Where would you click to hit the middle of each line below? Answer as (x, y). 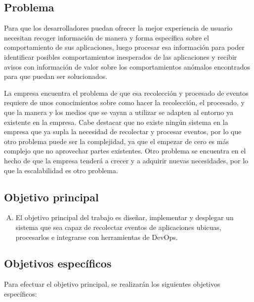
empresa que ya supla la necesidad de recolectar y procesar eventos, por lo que (123, 132)
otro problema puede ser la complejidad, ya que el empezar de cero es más (116, 141)
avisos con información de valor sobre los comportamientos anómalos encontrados (127, 66)
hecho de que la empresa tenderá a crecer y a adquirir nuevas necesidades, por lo (126, 160)
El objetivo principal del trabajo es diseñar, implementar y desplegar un (125, 217)
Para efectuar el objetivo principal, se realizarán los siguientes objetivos (112, 284)
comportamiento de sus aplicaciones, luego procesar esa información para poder (124, 47)
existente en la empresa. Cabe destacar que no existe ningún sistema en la (116, 122)
